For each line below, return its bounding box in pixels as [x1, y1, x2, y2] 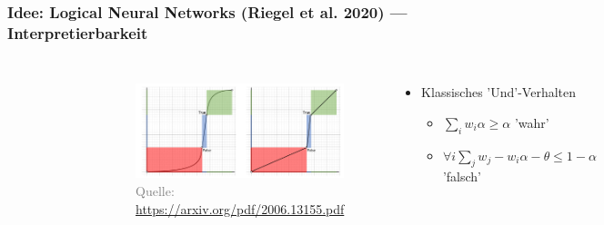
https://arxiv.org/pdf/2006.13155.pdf [136, 199, 345, 218]
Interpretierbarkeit [7, 21, 148, 44]
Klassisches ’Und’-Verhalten [421, 83, 576, 102]
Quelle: [136, 181, 175, 201]
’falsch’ [442, 167, 481, 186]
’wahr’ [514, 112, 549, 132]
